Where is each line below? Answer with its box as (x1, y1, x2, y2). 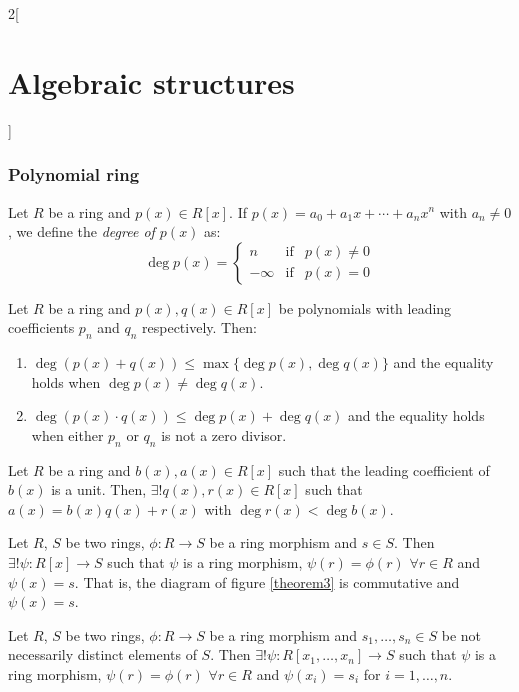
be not (441, 624, 482, 645)
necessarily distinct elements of (8, 644, 197, 665)
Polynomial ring (8, 162, 140, 187)
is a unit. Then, (51, 479, 147, 500)
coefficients (8, 317, 75, 338)
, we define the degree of (8, 221, 155, 242)
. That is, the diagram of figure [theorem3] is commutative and (74, 571, 460, 592)
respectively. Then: (142, 317, 257, 338)
